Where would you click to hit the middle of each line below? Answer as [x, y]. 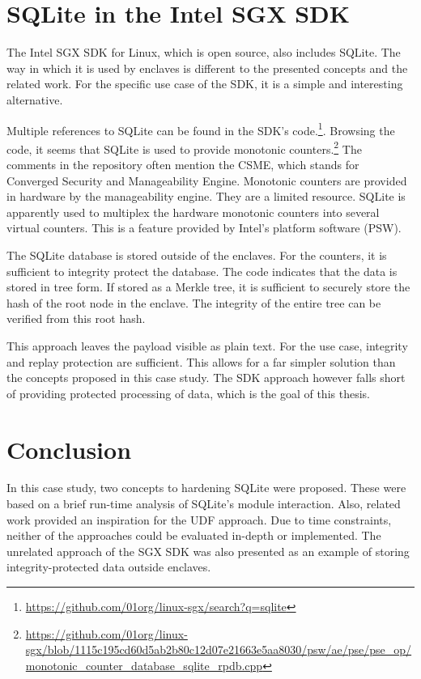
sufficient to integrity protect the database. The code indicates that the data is [202, 271]
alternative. [35, 99]
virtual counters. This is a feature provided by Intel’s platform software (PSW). [204, 228]
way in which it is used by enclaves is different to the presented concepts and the [207, 68]
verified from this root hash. [76, 318]
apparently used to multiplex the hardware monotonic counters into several [193, 212]
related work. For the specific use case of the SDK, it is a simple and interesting [205, 84]
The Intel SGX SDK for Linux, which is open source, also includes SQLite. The [204, 52]
